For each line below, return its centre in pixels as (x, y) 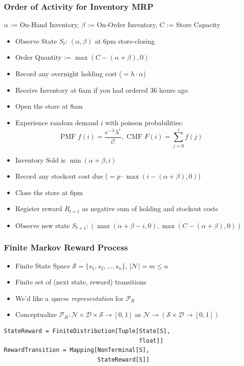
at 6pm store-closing (125, 41)
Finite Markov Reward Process (66, 247)
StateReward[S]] (123, 359)
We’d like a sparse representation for (69, 298)
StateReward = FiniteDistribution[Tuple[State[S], (87, 331)
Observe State (36, 41)
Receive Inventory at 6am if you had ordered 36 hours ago (102, 90)
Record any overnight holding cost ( (69, 73)
